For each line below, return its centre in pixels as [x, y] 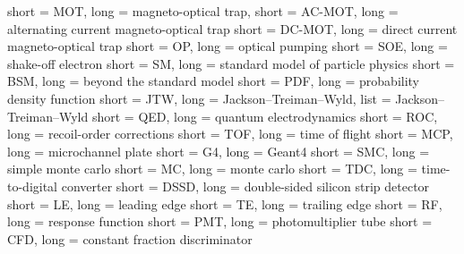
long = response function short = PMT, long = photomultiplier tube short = [220, 221]
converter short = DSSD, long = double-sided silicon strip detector [245, 186]
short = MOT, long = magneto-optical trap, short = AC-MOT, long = [203, 11]
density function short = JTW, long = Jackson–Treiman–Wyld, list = [199, 98]
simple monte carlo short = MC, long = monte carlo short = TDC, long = [212, 169]
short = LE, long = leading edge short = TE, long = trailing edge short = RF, [225, 203]
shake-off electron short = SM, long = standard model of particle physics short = [231, 63]
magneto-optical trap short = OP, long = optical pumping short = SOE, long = [228, 46]
